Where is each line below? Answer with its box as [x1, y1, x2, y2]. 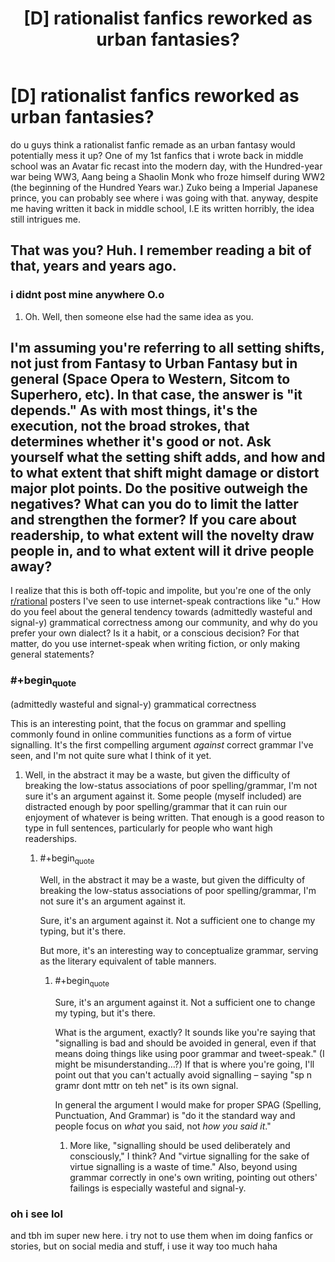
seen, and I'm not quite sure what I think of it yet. [10, 750, 212, 761]
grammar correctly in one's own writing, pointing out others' [69, 1171, 318, 1183]
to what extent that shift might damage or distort [10, 465, 320, 482]
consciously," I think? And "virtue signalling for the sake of [69, 1150, 310, 1162]
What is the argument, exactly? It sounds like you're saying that [54, 1026, 316, 1038]
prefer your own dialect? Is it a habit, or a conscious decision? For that [10, 627, 300, 639]
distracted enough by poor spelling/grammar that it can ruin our [24, 801, 288, 812]
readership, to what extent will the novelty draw [10, 527, 315, 544]
